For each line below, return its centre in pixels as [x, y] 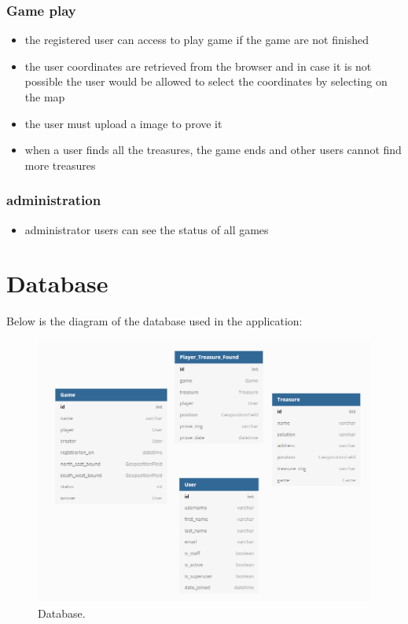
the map [45, 97]
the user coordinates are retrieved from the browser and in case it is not [198, 66]
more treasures [60, 165]
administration [54, 200]
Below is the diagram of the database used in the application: [154, 321]
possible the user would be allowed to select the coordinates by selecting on [206, 81]
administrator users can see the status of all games [147, 229]
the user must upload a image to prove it [123, 123]
